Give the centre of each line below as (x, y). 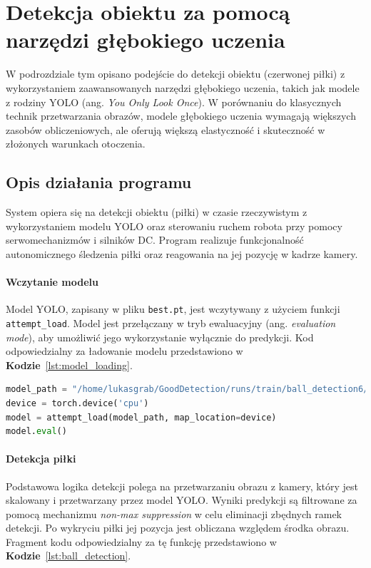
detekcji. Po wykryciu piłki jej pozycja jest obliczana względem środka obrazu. (178, 528)
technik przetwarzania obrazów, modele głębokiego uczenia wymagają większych (181, 116)
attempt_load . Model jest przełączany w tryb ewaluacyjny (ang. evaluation (171, 322)
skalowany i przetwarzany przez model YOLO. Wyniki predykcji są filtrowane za (182, 500)
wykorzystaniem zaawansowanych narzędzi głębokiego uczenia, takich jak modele (183, 87)
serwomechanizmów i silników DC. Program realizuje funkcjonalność (155, 240)
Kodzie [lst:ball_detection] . (68, 556)
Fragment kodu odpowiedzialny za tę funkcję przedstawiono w (141, 541)
